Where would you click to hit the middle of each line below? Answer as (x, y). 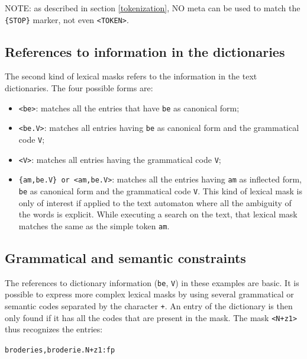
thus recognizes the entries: (54, 329)
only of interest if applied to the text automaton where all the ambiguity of (155, 202)
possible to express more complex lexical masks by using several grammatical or (149, 294)
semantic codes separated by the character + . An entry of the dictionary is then (149, 305)
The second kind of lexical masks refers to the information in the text (131, 76)
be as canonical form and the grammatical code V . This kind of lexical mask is (160, 190)
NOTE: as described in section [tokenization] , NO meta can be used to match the (153, 8)
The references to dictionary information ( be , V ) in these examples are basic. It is (152, 282)
